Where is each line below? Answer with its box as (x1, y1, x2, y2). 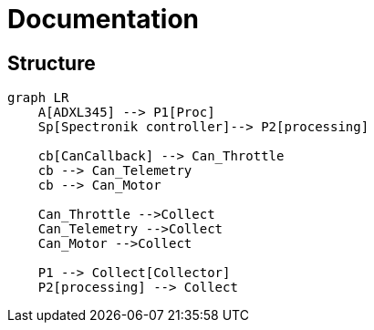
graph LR (7, 90, 69, 106)
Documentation (7, 4, 200, 35)
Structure (7, 51, 96, 75)
